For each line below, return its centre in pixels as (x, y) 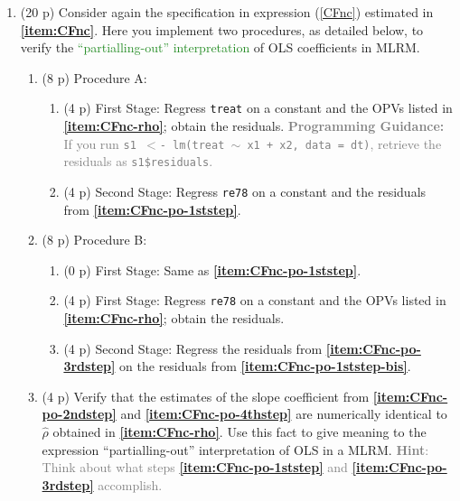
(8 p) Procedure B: (94, 240)
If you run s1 (100, 143)
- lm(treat (192, 145)
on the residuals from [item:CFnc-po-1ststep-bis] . (265, 366)
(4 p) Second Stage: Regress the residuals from (193, 348)
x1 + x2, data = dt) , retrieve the (344, 143)
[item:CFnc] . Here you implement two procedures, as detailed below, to (222, 29)
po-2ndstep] (79, 414)
